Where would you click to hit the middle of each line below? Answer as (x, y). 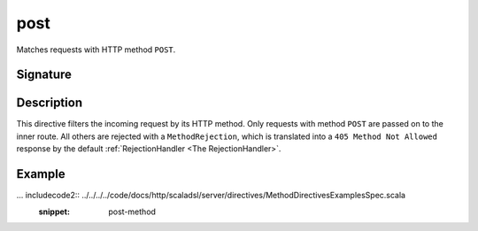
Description (50, 103)
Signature (44, 75)
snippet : (54, 212)
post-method (132, 212)
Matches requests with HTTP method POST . (96, 50)
